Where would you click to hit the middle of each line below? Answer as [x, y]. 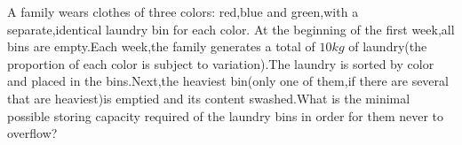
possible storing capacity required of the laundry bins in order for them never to [226, 115]
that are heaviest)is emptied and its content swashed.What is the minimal [209, 98]
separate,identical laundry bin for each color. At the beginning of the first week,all [231, 29]
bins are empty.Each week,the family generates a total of [161, 46]
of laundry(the [388, 46]
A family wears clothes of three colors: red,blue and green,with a [183, 11]
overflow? [32, 133]
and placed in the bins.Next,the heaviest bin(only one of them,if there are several [228, 81]
